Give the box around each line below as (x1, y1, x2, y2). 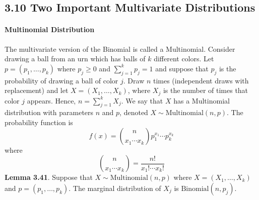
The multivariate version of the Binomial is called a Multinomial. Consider (5, 43, 235, 54)
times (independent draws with (153, 75, 249, 85)
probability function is (5, 117, 73, 127)
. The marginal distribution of (69, 182, 161, 193)
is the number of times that (163, 85, 248, 95)
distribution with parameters (5, 107, 94, 118)
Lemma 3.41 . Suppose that (5, 172, 93, 182)
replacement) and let (5, 85, 69, 95)
